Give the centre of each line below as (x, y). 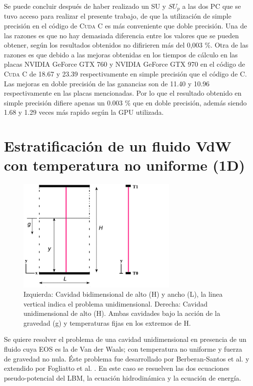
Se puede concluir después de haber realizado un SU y (85, 6)
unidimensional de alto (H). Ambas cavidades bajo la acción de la (122, 313)
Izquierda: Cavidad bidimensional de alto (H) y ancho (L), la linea (123, 294)
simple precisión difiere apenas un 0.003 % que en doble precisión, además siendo (126, 102)
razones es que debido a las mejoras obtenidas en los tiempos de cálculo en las (121, 54)
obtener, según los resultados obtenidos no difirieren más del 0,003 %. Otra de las (126, 45)
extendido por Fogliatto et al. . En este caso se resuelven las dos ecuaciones (117, 368)
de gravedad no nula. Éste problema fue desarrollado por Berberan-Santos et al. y (127, 358)
